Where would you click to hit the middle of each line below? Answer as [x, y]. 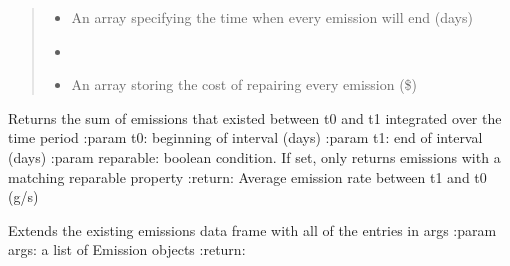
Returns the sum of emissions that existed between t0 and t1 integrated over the [255, 117]
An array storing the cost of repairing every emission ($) [244, 84]
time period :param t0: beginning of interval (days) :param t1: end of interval [245, 137]
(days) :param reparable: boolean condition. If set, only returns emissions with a [254, 156]
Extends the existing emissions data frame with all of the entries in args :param [252, 229]
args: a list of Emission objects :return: [127, 249]
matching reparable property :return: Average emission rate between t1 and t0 [247, 176]
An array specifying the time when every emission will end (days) [272, 17]
